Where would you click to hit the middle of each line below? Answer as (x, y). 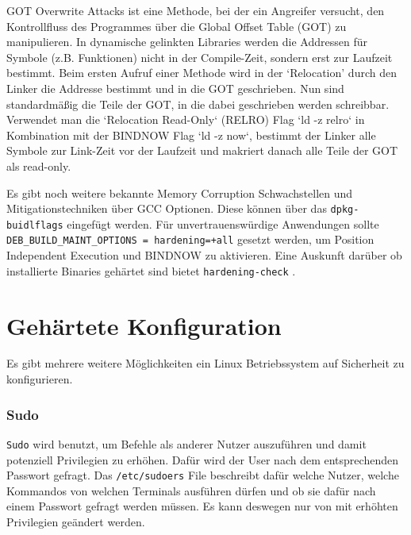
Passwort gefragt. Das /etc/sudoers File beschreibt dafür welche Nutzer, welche (203, 475)
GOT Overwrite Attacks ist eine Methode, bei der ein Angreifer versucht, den (196, 10)
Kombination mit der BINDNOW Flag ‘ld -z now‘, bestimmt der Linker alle (191, 135)
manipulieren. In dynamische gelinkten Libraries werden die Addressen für (187, 42)
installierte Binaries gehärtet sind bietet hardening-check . (151, 270)
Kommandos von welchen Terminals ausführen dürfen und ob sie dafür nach (191, 490)
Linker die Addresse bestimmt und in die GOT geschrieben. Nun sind (175, 88)
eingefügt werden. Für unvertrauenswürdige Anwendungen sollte (223, 223)
